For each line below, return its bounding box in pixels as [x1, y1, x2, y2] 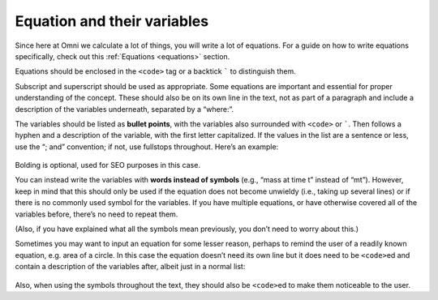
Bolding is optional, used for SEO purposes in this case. [15, 161, 200, 170]
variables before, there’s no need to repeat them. [15, 209, 178, 219]
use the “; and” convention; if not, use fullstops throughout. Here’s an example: [15, 142, 279, 152]
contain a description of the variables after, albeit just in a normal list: [15, 262, 246, 272]
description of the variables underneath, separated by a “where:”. [15, 104, 234, 114]
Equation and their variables [15, 12, 209, 30]
